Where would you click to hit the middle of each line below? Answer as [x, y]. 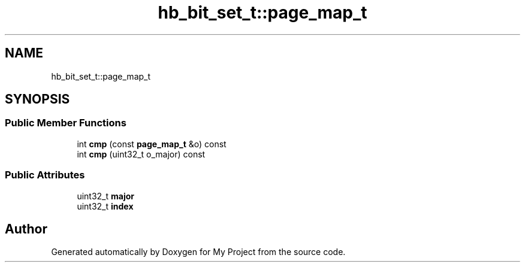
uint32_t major [105, 196]
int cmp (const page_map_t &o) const [152, 144]
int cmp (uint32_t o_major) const [141, 154]
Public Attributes [45, 175]
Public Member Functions [66, 123]
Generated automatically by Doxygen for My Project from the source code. [198, 252]
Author [26, 229]
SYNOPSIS [37, 99]
